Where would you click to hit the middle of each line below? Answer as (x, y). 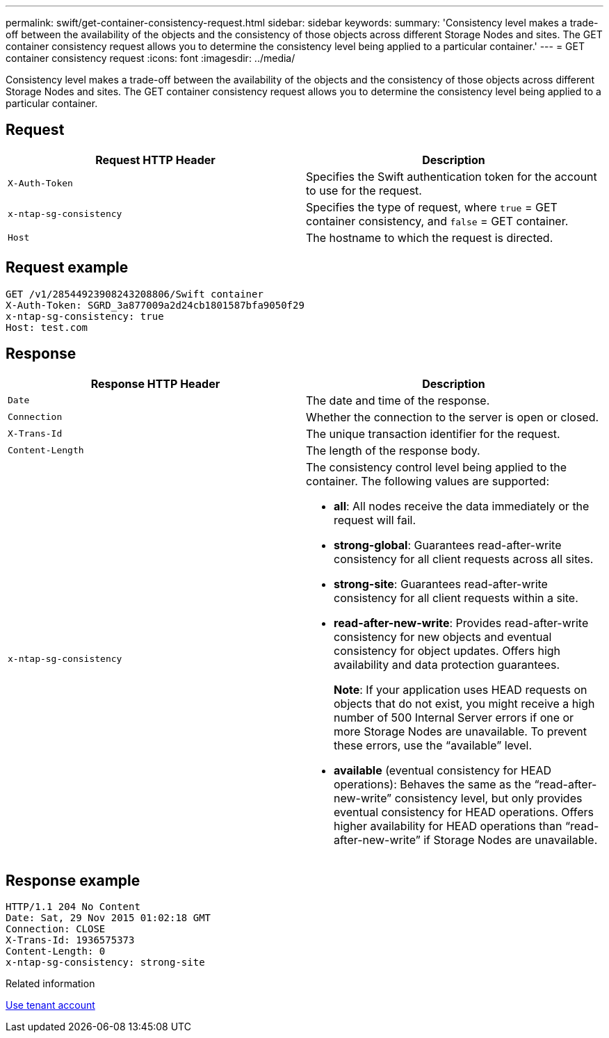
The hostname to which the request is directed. (430, 237)
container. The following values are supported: (428, 481)
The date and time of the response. (398, 400)
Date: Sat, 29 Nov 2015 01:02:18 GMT (108, 918)
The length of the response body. (393, 450)
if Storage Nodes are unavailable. (511, 840)
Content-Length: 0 (56, 951)
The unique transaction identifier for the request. (433, 433)
